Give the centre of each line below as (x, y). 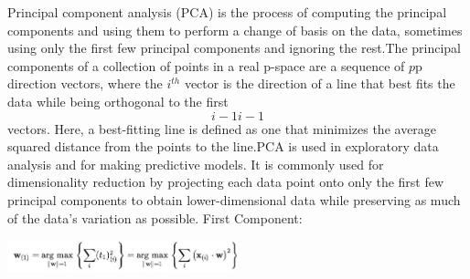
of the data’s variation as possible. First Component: (155, 217)
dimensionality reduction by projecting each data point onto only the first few (226, 182)
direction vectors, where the (85, 83)
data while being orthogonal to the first (118, 101)
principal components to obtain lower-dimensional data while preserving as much (234, 199)
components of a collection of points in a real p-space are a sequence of (206, 65)
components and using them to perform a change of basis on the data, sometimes (235, 30)
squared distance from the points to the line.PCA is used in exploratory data (223, 146)
